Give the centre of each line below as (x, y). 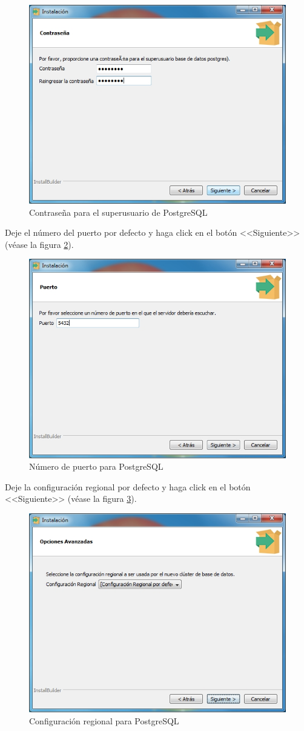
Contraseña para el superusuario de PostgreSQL (118, 212)
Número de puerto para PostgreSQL (96, 466)
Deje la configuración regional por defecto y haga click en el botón (128, 486)
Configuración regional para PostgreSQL (104, 720)
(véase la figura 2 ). (39, 244)
